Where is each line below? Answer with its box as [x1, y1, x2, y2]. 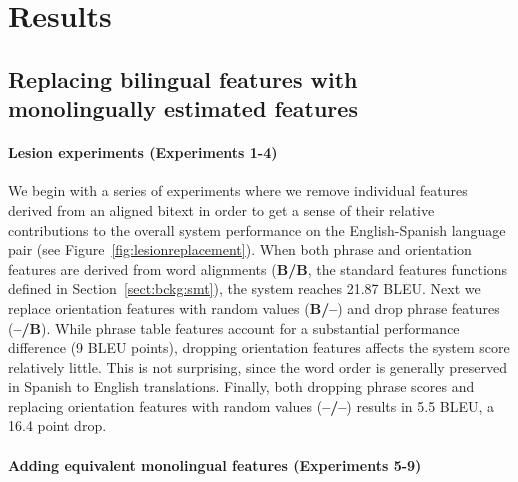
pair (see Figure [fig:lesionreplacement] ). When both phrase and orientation [8, 239, 472, 260]
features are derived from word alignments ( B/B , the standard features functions [8, 258, 508, 279]
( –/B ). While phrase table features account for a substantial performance [8, 317, 460, 338]
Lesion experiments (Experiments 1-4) [8, 142, 278, 163]
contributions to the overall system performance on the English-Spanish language [8, 219, 506, 240]
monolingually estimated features [8, 93, 358, 124]
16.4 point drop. [8, 415, 107, 436]
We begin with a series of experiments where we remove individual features [8, 180, 468, 201]
